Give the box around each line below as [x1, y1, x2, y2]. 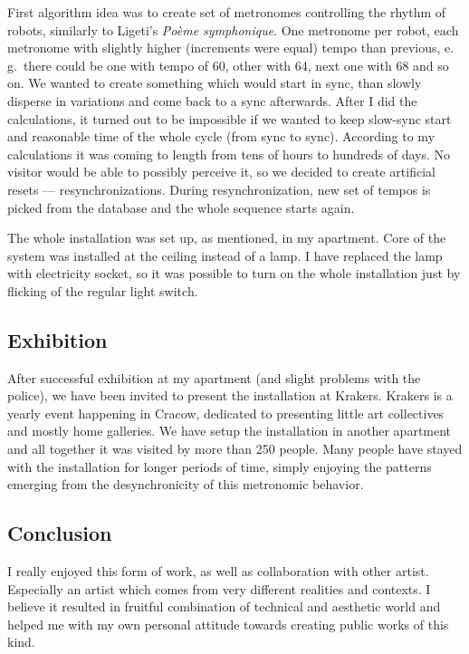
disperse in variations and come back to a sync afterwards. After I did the [7, 91, 417, 110]
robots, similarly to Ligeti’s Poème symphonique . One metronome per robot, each [7, 20, 459, 39]
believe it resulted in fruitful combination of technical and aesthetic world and [7, 597, 441, 616]
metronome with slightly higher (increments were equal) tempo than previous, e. [7, 38, 455, 57]
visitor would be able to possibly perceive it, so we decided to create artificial [7, 162, 435, 181]
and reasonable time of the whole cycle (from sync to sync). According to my [7, 127, 435, 146]
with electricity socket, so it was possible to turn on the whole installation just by [7, 264, 461, 283]
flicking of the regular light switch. [7, 281, 198, 300]
